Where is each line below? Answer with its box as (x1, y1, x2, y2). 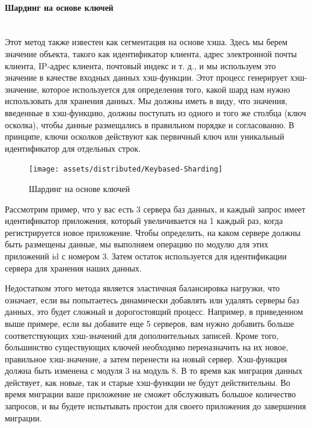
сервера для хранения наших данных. (5, 261, 142, 274)
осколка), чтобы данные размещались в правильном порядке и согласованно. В (5, 118, 295, 131)
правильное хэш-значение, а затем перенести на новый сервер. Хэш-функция (5, 352, 287, 365)
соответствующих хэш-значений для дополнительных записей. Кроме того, (5, 329, 279, 341)
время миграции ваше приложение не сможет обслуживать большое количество (5, 388, 296, 400)
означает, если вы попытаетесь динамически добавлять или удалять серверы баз (5, 293, 299, 306)
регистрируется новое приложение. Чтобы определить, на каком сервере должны (5, 226, 301, 238)
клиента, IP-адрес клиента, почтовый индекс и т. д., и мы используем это (5, 59, 276, 72)
